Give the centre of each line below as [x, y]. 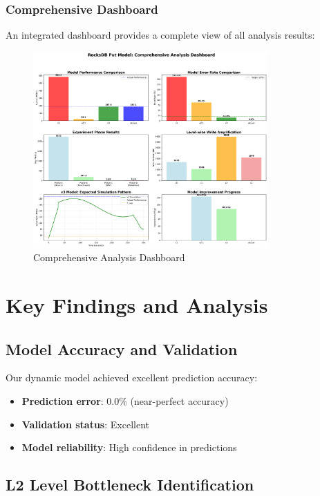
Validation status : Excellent [85, 424]
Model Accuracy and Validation [122, 349]
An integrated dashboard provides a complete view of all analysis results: [160, 35]
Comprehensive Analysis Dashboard [109, 257]
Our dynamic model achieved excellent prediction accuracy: [132, 378]
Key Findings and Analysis [137, 305]
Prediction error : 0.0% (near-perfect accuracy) [125, 401]
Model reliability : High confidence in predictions [129, 447]
